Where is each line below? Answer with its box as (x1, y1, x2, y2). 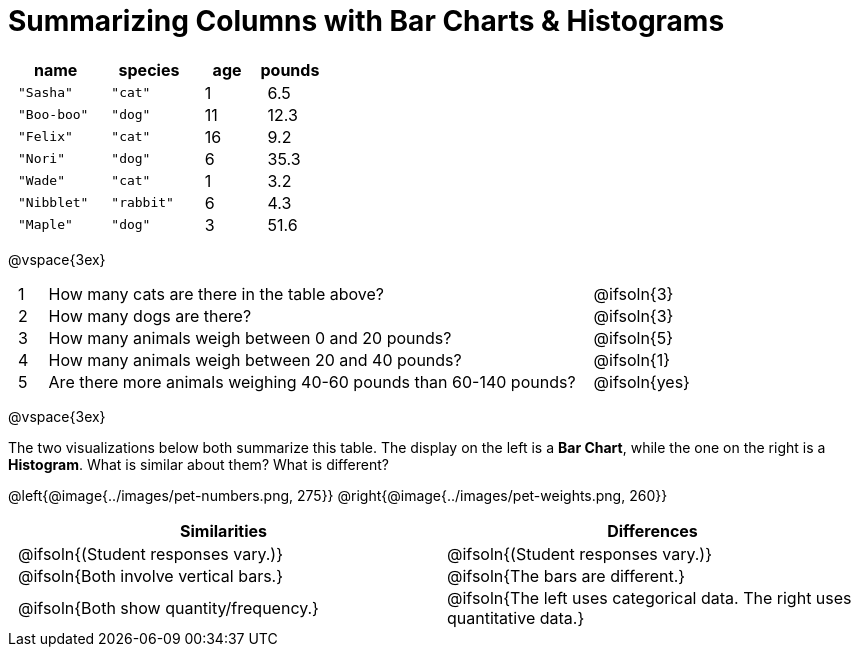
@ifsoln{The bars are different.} (447, 565, 686, 586)
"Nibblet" (18, 195, 89, 211)
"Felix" (18, 129, 73, 145)
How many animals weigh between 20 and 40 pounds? (48, 349, 462, 370)
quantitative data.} (447, 607, 585, 628)
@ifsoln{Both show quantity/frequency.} (18, 597, 319, 618)
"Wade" (18, 173, 65, 189)
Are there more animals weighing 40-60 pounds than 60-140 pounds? (48, 371, 576, 392)
